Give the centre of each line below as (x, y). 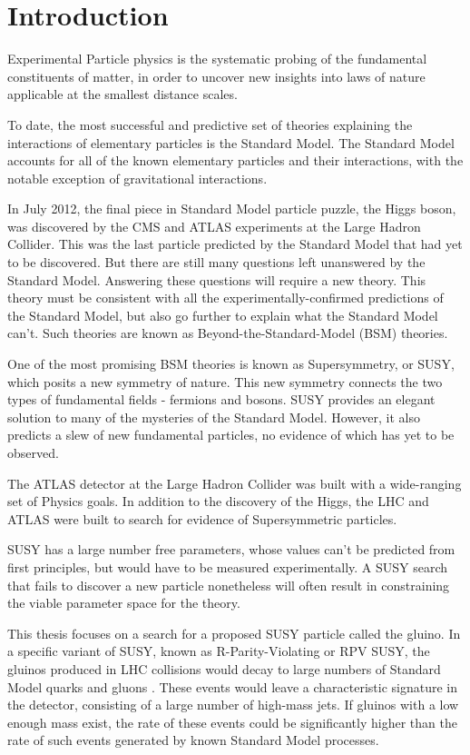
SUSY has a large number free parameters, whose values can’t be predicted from (231, 549)
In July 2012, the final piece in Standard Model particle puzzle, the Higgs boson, (232, 209)
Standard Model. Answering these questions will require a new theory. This (217, 279)
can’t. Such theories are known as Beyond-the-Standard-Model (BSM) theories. (228, 333)
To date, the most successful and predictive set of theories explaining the (210, 124)
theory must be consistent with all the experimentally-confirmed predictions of (225, 298)
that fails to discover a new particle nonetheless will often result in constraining (229, 585)
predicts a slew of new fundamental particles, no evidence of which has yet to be (231, 435)
